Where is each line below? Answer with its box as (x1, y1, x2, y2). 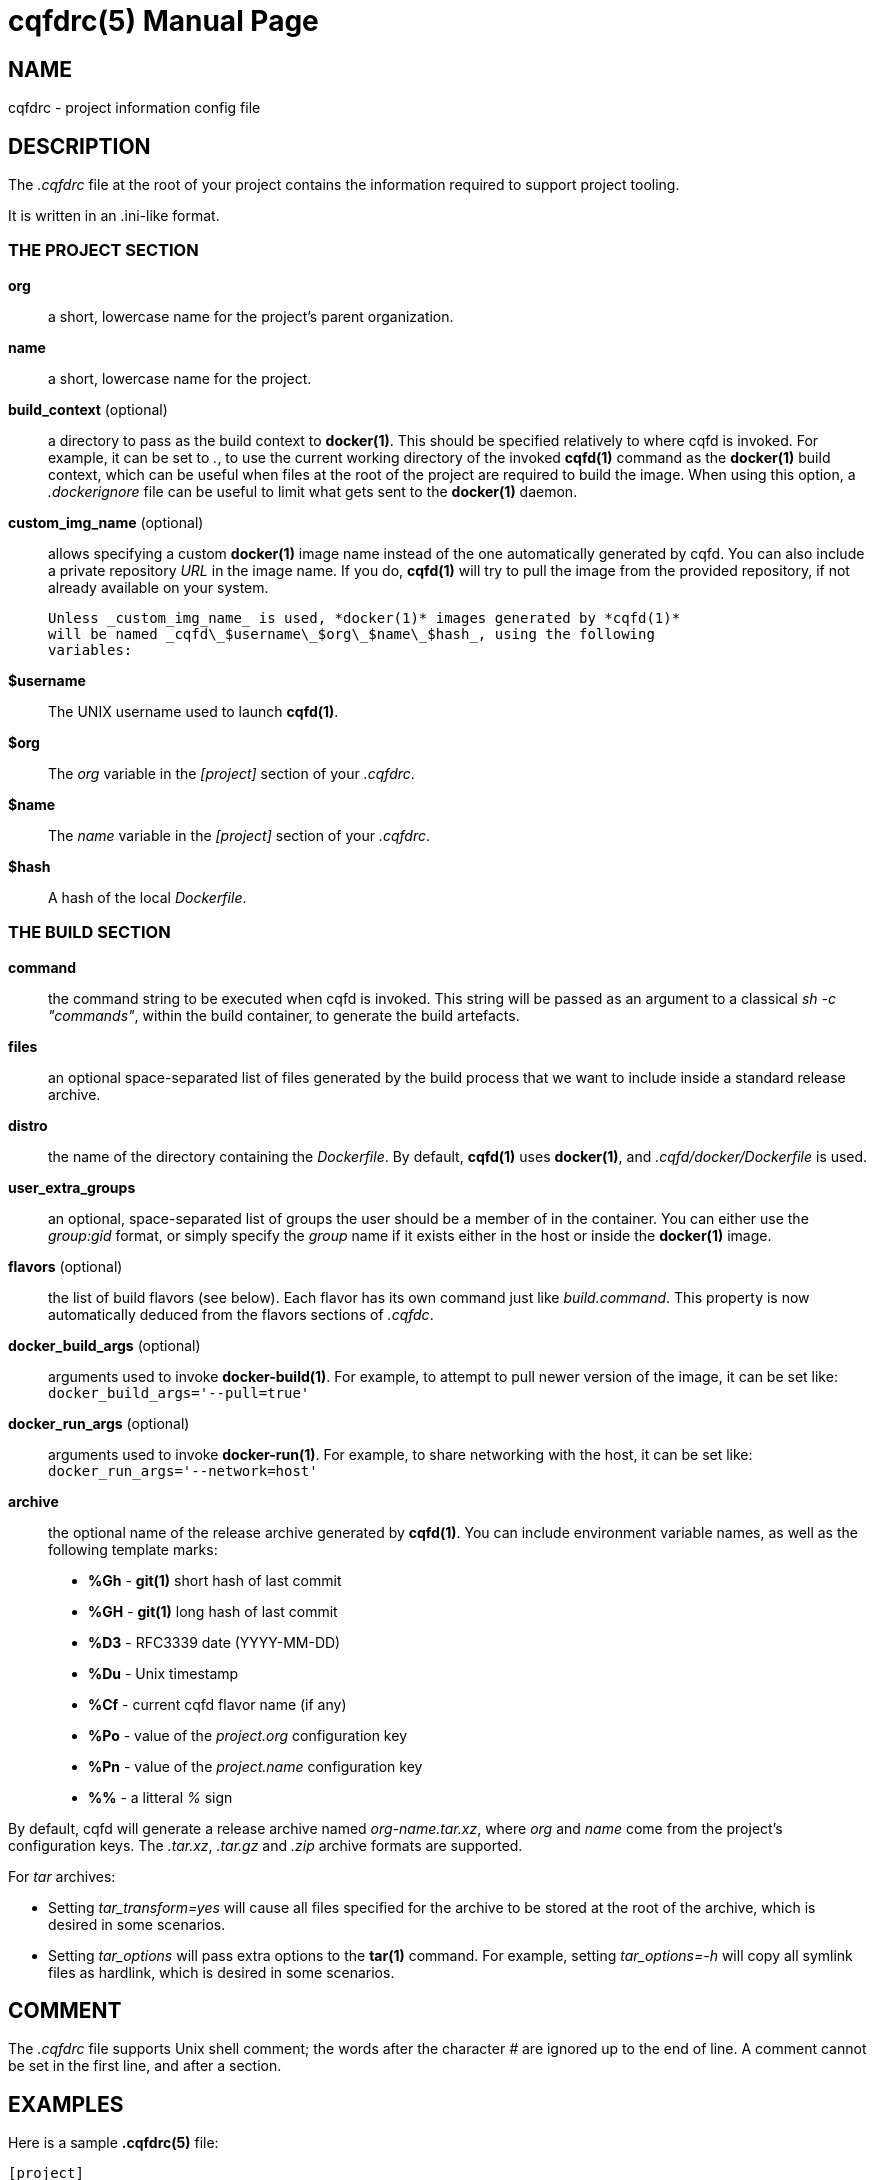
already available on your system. (48, 578, 269, 596)
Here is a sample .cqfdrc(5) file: (8, 2134, 219, 2152)
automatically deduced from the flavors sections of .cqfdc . (48, 1305, 434, 1323)
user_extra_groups (8, 1178, 136, 1196)
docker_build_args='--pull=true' (48, 1384, 310, 1401)
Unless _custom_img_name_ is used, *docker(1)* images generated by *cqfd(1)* (48, 609, 681, 626)
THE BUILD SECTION (8, 922, 171, 943)
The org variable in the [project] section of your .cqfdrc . (48, 764, 415, 782)
